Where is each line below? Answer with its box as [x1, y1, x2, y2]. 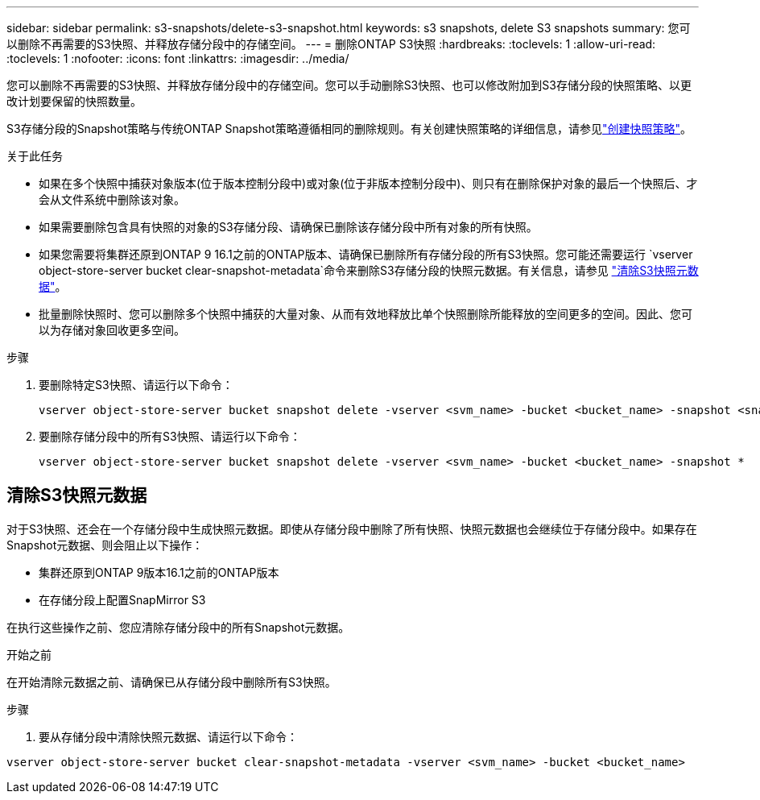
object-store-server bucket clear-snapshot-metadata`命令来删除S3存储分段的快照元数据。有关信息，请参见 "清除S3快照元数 [39, 263, 699, 277]
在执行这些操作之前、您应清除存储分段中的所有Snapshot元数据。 [6, 620, 350, 634]
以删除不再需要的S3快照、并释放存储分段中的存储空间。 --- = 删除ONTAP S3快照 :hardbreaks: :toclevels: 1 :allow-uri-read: [6, 37, 656, 51]
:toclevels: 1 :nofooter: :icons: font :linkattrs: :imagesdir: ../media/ [6, 52, 349, 65]
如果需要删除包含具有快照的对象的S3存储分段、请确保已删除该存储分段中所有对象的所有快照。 [39, 220, 538, 234]
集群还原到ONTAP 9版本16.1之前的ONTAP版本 [39, 565, 279, 579]
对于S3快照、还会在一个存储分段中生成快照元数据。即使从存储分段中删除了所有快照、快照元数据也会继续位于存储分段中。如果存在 [6, 521, 697, 536]
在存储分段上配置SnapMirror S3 [39, 592, 206, 607]
